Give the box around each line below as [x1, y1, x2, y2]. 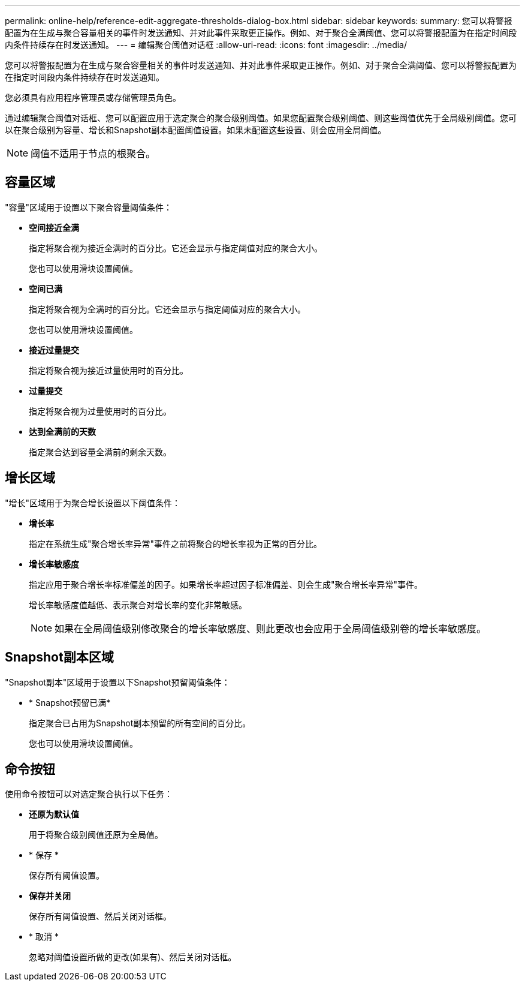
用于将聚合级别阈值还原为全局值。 [29, 829, 163, 840]
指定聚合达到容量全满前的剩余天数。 [29, 446, 171, 457]
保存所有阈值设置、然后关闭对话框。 [29, 911, 171, 922]
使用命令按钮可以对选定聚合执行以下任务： [5, 789, 173, 799]
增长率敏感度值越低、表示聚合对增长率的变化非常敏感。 [29, 599, 247, 610]
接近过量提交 [29, 344, 79, 355]
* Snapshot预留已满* [29, 697, 111, 708]
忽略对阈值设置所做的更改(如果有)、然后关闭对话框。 [29, 952, 237, 963]
